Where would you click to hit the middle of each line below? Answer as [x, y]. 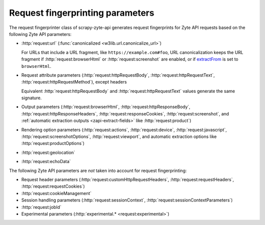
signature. [31, 98]
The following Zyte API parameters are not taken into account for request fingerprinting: [98, 170]
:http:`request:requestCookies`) [53, 186]
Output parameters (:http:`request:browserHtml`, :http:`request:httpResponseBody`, [106, 107]
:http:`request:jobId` [41, 207]
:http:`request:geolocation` [48, 152]
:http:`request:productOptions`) [53, 143]
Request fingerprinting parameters [82, 13]
